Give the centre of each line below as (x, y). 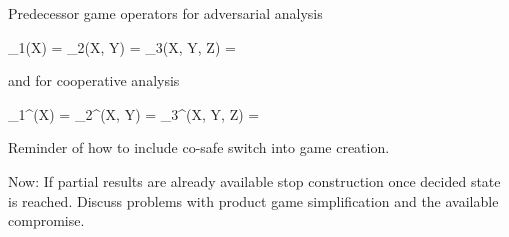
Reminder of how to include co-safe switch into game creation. (199, 147)
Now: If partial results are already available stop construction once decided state (254, 180)
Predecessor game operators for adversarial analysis (165, 13)
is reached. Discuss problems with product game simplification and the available (253, 200)
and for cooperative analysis (94, 80)
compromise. (46, 220)
